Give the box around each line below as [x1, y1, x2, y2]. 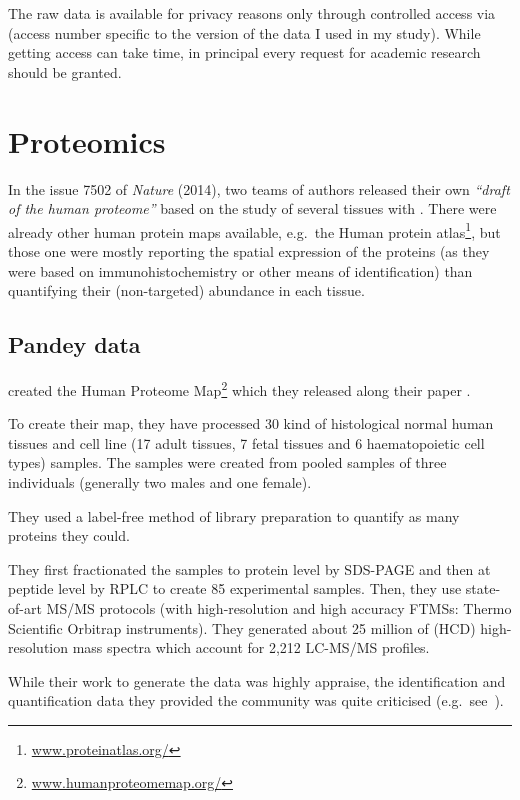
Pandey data [8, 329, 141, 360]
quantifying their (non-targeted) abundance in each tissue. [8, 280, 365, 301]
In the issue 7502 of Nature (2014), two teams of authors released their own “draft [8, 178, 510, 199]
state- [465, 578, 501, 599]
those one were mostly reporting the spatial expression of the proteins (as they [8, 240, 490, 261]
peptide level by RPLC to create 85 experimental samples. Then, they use [8, 578, 462, 599]
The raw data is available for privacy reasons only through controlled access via [8, 3, 496, 23]
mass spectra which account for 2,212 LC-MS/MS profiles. [72, 637, 430, 658]
